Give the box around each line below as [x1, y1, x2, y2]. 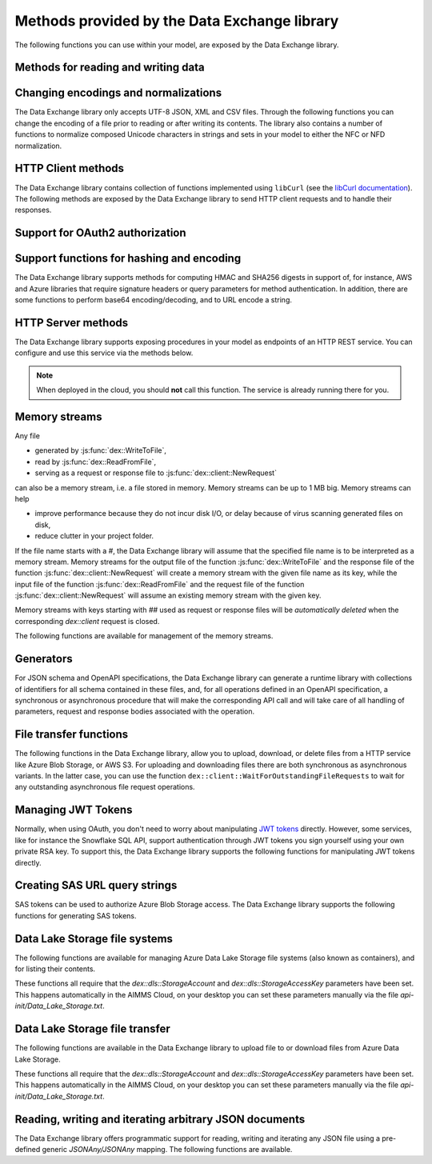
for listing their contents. [14, 964, 96, 974]
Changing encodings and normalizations [14, 86, 222, 100]
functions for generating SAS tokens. [14, 910, 137, 920]
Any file [14, 431, 40, 441]
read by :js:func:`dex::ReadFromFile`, [34, 457, 156, 466]
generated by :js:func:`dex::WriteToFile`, [34, 446, 167, 455]
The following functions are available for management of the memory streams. [14, 631, 274, 641]
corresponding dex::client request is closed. [14, 616, 160, 626]
